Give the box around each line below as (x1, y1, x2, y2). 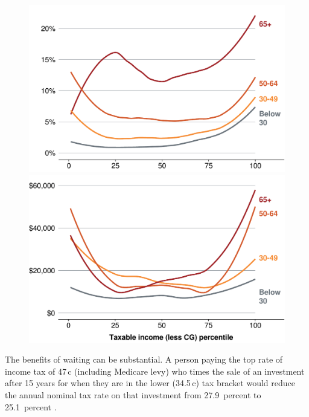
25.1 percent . (5, 400, 57, 413)
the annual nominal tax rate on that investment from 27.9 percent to (5, 388, 261, 401)
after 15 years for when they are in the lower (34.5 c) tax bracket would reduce (5, 377, 295, 389)
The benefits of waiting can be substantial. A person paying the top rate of (5, 353, 283, 366)
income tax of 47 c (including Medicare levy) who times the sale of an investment (5, 364, 305, 377)
